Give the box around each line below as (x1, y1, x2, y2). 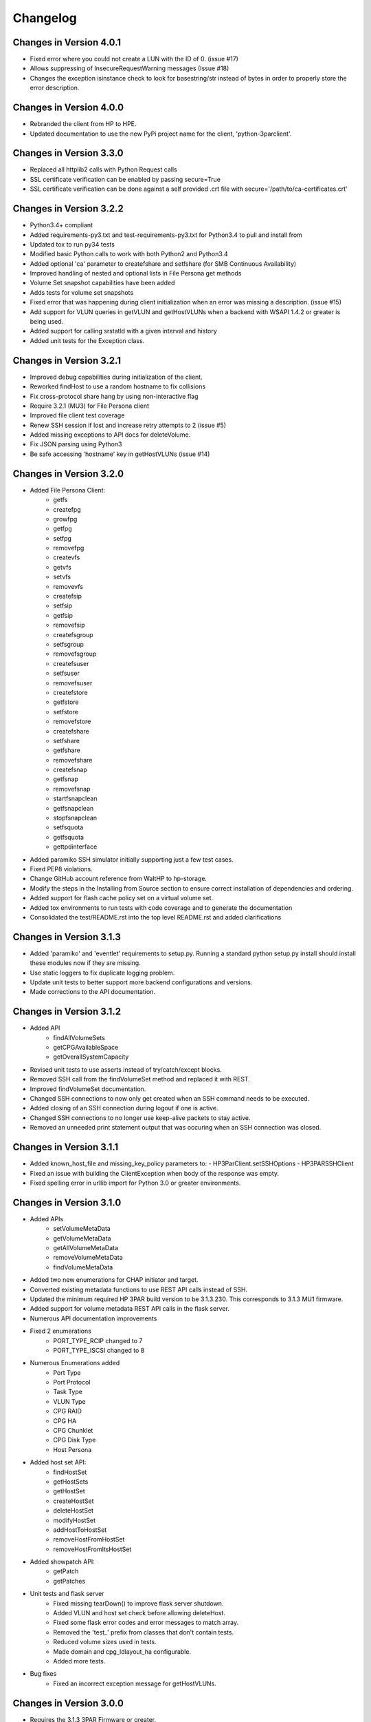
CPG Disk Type (53, 1436, 96, 1444)
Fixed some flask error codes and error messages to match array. (53, 1619, 239, 1627)
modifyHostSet (53, 1516, 96, 1524)
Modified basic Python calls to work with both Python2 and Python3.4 (30, 250, 228, 258)
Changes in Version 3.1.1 (12, 1141, 119, 1153)
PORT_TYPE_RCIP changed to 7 (53, 1336, 143, 1345)
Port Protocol (53, 1378, 91, 1387)
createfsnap (53, 765, 87, 774)
